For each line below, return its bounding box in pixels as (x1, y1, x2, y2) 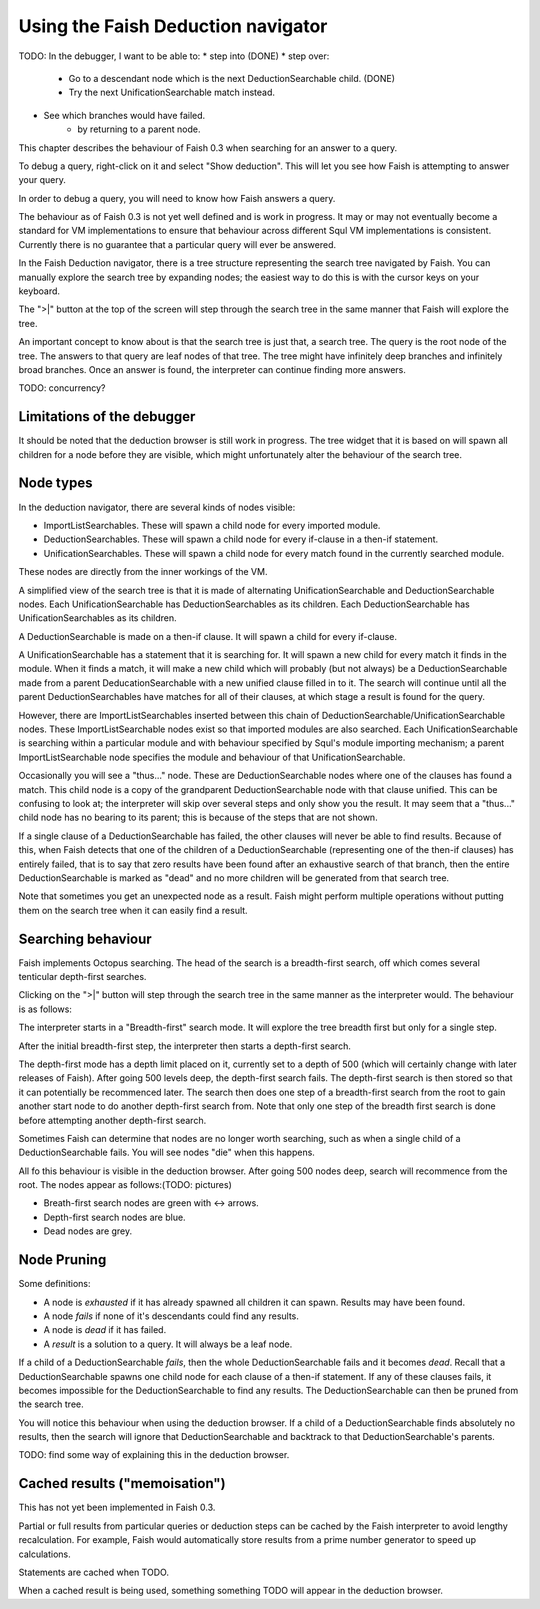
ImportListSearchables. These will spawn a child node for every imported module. (43, 519, 381, 531)
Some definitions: (18, 1278, 91, 1290)
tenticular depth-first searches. (18, 971, 147, 983)
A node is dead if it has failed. (43, 1324, 167, 1336)
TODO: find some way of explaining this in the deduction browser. (18, 1449, 290, 1461)
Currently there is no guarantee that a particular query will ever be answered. (18, 238, 337, 250)
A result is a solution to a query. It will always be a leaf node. (43, 1338, 293, 1350)
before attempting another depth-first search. (18, 1114, 207, 1126)
